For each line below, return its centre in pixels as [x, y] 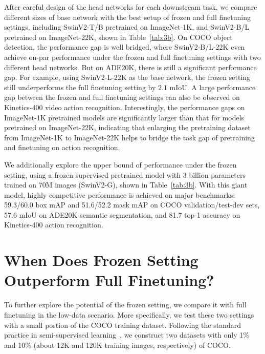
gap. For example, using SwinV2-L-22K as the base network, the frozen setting [127, 77]
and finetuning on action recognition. [62, 147]
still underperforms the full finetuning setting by [80, 87]
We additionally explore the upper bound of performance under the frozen [120, 164]
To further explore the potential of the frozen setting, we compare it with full [125, 305]
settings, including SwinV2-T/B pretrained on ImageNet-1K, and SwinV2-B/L [127, 27]
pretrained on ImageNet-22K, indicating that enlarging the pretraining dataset [127, 127]
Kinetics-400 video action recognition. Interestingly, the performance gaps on [125, 107]
